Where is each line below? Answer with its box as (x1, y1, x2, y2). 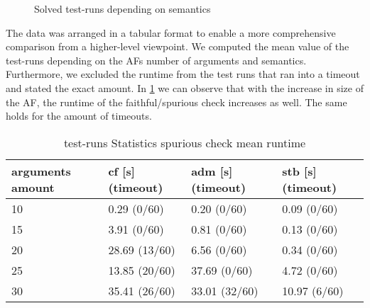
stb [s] (282, 162, 317, 179)
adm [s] (191, 162, 233, 179)
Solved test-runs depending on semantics (34, 1, 211, 16)
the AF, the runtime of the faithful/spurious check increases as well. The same (6, 94, 347, 109)
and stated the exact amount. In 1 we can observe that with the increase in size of (6, 80, 364, 95)
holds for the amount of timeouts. (6, 108, 152, 123)
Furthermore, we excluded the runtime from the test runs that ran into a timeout (6, 67, 360, 81)
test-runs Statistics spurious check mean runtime (63, 134, 306, 151)
